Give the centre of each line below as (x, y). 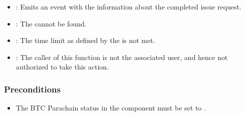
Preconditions (32, 89)
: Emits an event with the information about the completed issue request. (129, 6)
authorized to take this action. (62, 67)
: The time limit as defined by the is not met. (85, 40)
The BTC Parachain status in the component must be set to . (111, 108)
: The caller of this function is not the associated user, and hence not (122, 57)
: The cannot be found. (51, 23)
